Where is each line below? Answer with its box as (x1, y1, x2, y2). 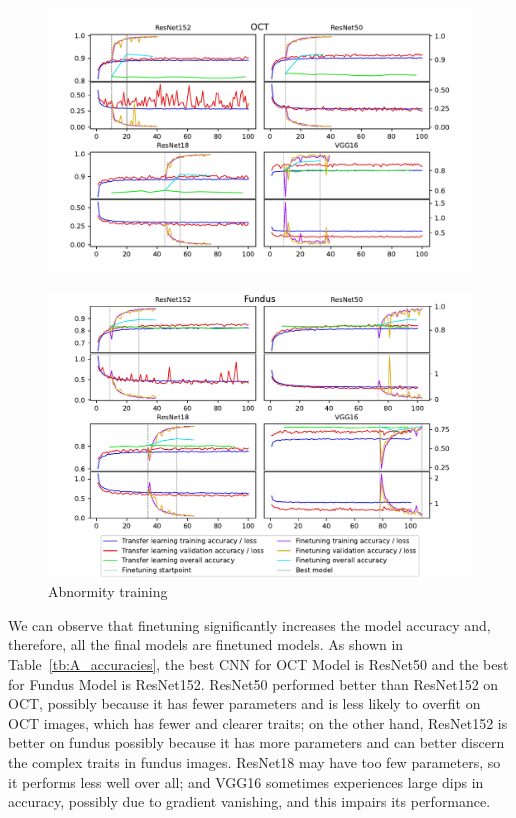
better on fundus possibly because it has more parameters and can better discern (8, 732, 505, 753)
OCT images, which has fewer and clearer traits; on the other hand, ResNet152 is (8, 712, 508, 733)
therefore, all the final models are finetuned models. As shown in (8, 634, 404, 655)
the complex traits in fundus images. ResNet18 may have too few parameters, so (8, 752, 501, 773)
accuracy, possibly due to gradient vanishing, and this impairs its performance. (8, 791, 491, 812)
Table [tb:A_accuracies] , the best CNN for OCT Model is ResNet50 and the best (8, 654, 509, 675)
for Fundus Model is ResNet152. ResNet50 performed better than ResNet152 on (8, 673, 499, 694)
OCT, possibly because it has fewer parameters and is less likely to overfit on (8, 693, 481, 714)
